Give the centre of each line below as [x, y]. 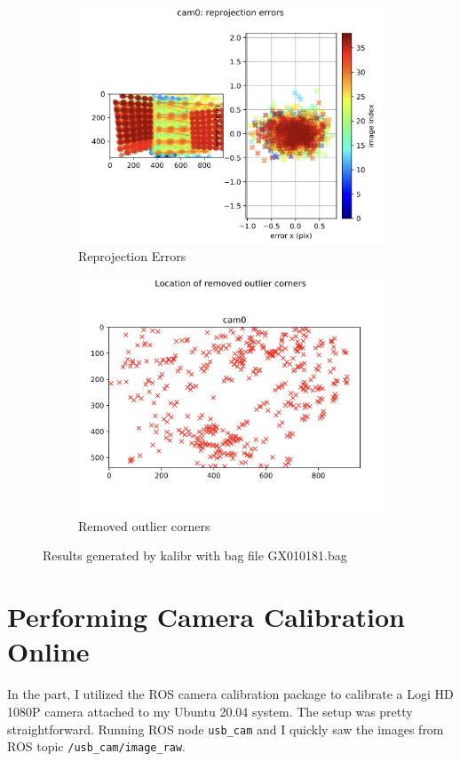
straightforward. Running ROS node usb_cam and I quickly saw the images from [226, 729]
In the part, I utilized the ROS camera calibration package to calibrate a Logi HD [230, 694]
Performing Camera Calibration [206, 617]
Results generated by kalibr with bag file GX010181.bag [195, 555]
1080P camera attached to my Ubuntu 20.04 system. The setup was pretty [210, 711]
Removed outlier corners [144, 525]
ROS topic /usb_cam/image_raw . [97, 746]
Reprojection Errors [132, 255]
